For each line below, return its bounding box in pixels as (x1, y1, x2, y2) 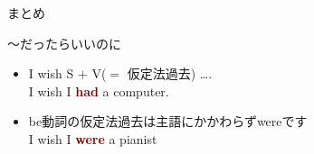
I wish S (28, 64, 74, 83)
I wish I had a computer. (28, 81, 169, 100)
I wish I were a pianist (28, 129, 157, 148)
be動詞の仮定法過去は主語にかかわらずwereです (28, 112, 308, 131)
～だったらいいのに (7, 33, 121, 52)
